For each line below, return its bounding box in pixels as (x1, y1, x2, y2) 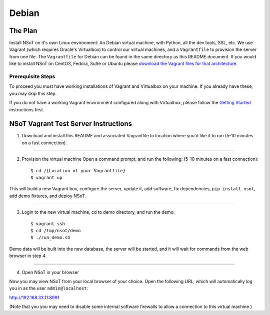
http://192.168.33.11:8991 (9, 295, 59, 301)
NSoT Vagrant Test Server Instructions (9, 120, 132, 128)
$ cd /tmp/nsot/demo (30, 228, 81, 233)
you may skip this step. (9, 90, 57, 96)
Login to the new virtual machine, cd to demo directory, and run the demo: (21, 209, 175, 215)
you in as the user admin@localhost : (9, 285, 88, 292)
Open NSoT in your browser (21, 269, 79, 275)
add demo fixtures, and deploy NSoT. (9, 193, 86, 199)
